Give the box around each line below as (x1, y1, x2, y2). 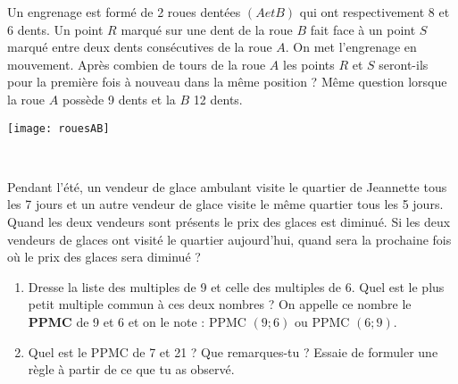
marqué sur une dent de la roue (121, 20, 293, 38)
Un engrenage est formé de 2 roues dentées (7, 3, 241, 21)
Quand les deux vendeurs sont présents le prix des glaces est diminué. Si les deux (7, 213, 451, 230)
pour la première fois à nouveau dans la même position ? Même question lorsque (7, 72, 447, 91)
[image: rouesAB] (7, 121, 110, 135)
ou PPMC (294, 312, 350, 330)
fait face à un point (310, 20, 416, 38)
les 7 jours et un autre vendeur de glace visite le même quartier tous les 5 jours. (7, 195, 444, 213)
